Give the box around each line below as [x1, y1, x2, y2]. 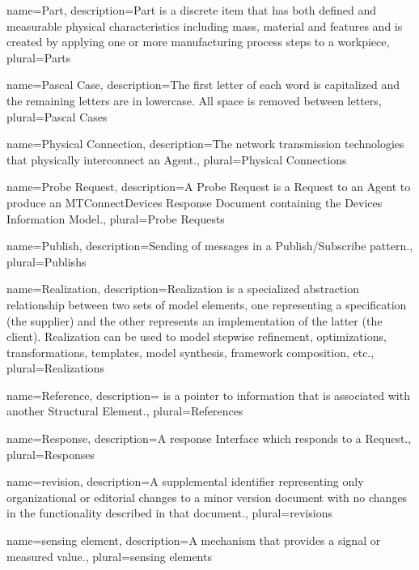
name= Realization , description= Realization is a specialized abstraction [6, 280, 359, 297]
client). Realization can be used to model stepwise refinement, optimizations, [6, 328, 387, 345]
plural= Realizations [6, 359, 104, 376]
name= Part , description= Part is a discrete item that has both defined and [6, 2, 377, 18]
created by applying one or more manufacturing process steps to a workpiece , [6, 33, 390, 50]
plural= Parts [6, 49, 71, 66]
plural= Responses [6, 445, 95, 462]
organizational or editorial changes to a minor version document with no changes [6, 488, 408, 505]
